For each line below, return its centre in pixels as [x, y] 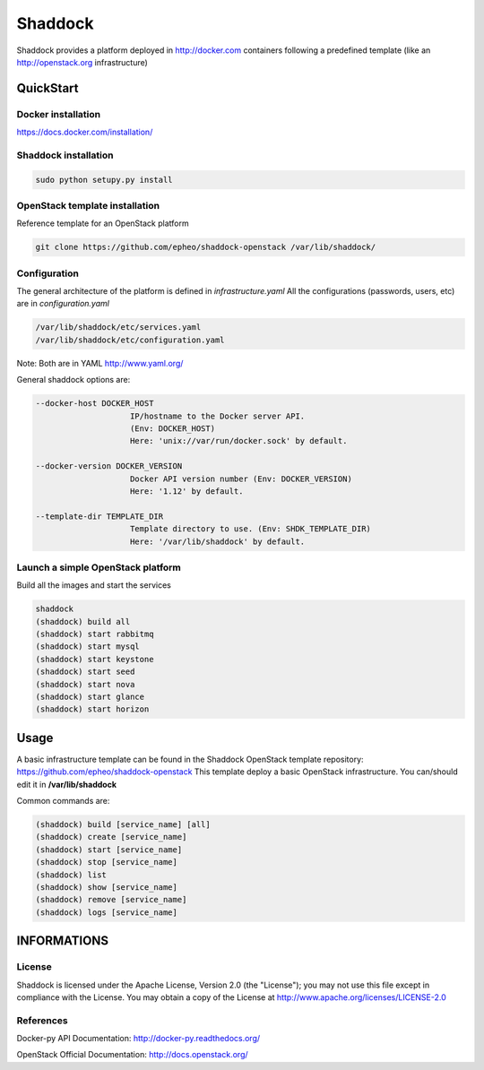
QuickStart [48, 88]
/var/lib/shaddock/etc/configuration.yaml [130, 340]
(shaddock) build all [83, 621]
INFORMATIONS [63, 941]
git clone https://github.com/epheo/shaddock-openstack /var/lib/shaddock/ [206, 247]
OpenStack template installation [88, 206]
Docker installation [59, 114]
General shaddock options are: [73, 380]
